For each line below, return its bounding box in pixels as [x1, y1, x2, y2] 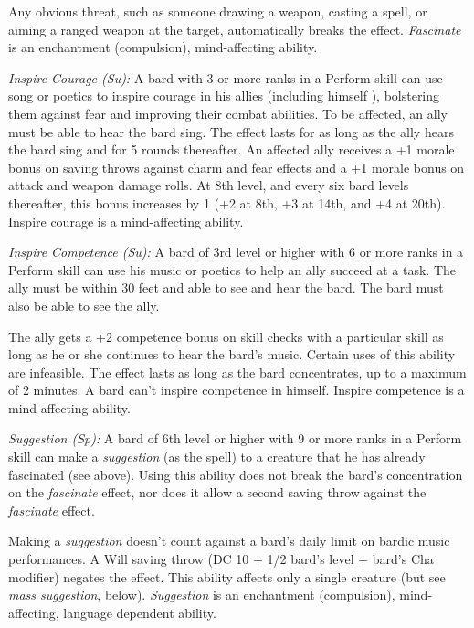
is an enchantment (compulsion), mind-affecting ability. [8, 37, 318, 57]
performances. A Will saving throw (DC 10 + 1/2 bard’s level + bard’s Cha [8, 549, 434, 569]
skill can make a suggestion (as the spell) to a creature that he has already [8, 447, 426, 466]
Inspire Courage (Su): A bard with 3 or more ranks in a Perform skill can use [8, 68, 443, 87]
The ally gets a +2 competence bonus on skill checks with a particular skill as [8, 326, 444, 346]
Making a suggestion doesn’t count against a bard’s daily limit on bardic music [8, 531, 450, 550]
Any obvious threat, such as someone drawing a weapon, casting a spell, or [8, 2, 427, 20]
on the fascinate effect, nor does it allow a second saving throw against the [8, 483, 427, 502]
